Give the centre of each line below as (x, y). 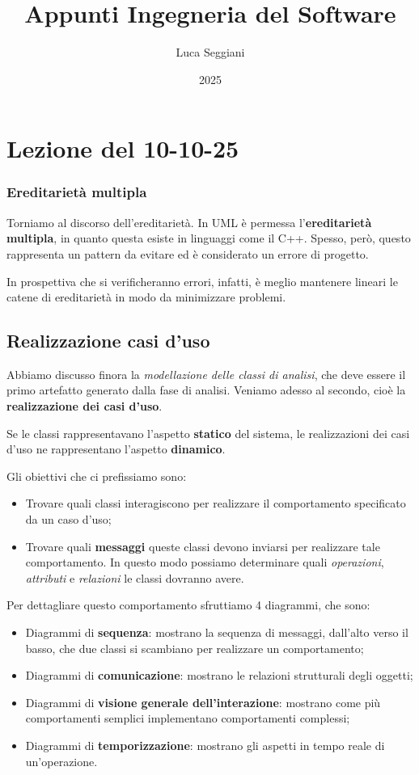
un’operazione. (61, 761)
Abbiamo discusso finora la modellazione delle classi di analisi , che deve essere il (206, 374)
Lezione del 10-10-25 (123, 148)
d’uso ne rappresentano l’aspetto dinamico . (116, 449)
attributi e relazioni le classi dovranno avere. (135, 577)
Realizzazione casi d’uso (108, 341)
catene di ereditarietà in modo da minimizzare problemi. (146, 297)
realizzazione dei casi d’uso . (85, 406)
